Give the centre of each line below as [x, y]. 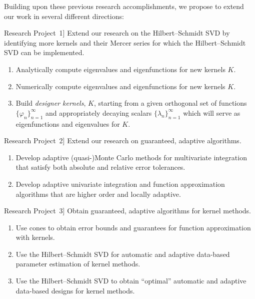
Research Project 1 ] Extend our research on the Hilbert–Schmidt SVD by [117, 33]
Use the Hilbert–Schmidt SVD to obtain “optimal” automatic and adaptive [131, 281]
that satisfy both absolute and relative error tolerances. [100, 167]
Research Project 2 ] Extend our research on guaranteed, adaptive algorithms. [123, 140]
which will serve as [212, 112]
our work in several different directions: [64, 16]
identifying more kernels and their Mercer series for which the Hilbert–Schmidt [125, 42]
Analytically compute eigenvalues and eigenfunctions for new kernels [120, 69]
